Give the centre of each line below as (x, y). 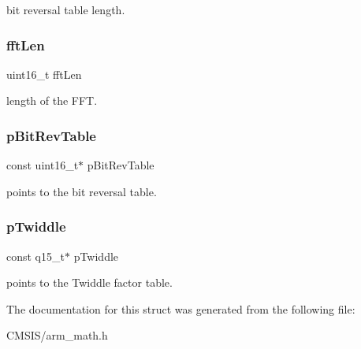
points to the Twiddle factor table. (89, 282)
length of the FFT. (52, 100)
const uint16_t (43, 165)
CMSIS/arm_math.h (57, 335)
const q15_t (35, 256)
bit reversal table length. (66, 9)
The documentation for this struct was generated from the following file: (181, 308)
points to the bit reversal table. (82, 191)
